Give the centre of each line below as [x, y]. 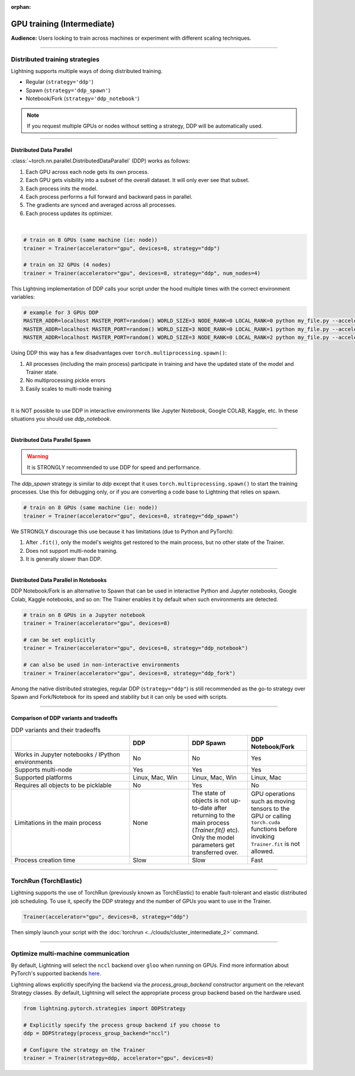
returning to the [214, 815]
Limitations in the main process [58, 823]
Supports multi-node [43, 769]
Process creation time [45, 860]
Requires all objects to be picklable [63, 785]
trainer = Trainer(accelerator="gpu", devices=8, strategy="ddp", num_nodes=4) [142, 273]
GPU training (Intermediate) [63, 24]
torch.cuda [265, 822]
